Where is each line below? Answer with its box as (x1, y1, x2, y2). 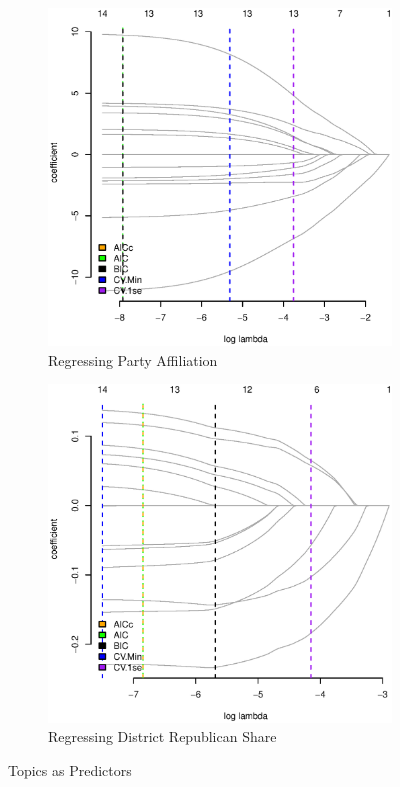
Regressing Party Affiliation (48, 349, 218, 370)
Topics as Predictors (8, 759, 132, 780)
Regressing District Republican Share (48, 726, 277, 747)
